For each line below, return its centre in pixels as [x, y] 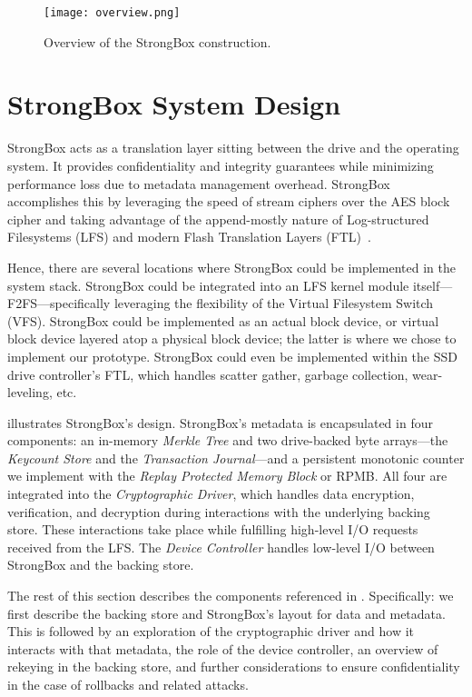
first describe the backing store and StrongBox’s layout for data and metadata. [226, 613]
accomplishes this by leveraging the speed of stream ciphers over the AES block [229, 201]
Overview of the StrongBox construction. [157, 41]
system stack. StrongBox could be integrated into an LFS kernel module [208, 285]
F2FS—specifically [59, 303]
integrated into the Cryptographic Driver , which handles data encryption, [211, 494]
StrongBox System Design [174, 104]
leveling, [30, 392]
